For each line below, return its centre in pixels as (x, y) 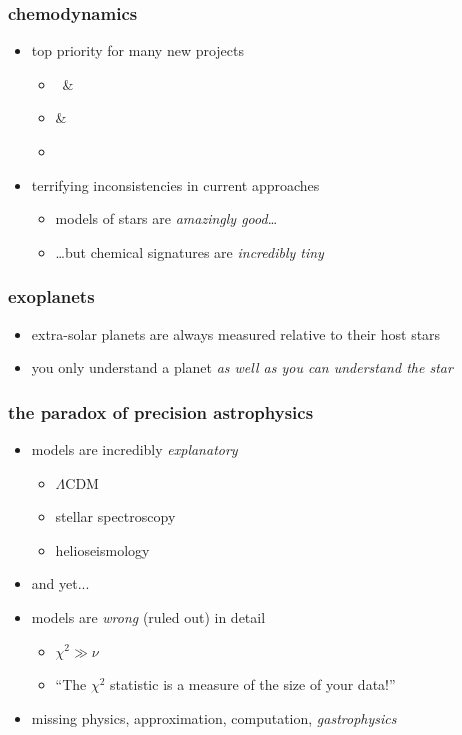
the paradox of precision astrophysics (161, 411)
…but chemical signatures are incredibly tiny (189, 251)
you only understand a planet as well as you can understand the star (242, 367)
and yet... (60, 583)
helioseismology (102, 549)
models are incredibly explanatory (134, 449)
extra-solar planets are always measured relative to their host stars (236, 333)
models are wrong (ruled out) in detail (148, 616)
